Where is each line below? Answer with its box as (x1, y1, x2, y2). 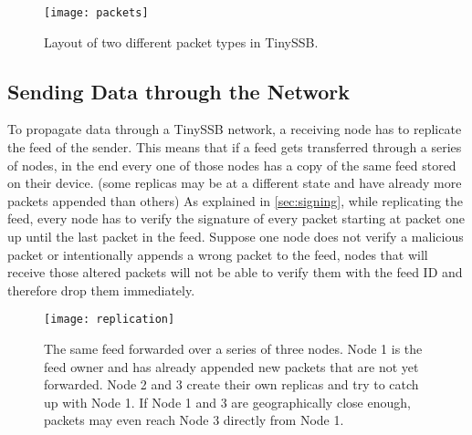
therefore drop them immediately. (7, 280, 195, 299)
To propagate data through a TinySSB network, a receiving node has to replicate (7, 119, 462, 139)
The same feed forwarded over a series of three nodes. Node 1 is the (44, 339, 423, 358)
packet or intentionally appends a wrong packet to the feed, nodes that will (7, 244, 428, 264)
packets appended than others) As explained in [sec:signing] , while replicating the (7, 191, 464, 210)
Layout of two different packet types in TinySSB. (44, 32, 319, 51)
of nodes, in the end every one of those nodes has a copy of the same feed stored (7, 155, 456, 174)
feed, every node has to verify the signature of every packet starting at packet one (7, 209, 465, 228)
